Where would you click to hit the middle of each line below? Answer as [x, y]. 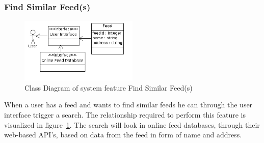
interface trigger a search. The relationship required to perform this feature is [125, 114]
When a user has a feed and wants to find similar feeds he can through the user [128, 105]
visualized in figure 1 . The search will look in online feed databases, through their [132, 124]
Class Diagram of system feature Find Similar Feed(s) [109, 87]
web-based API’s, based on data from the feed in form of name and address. [123, 135]
